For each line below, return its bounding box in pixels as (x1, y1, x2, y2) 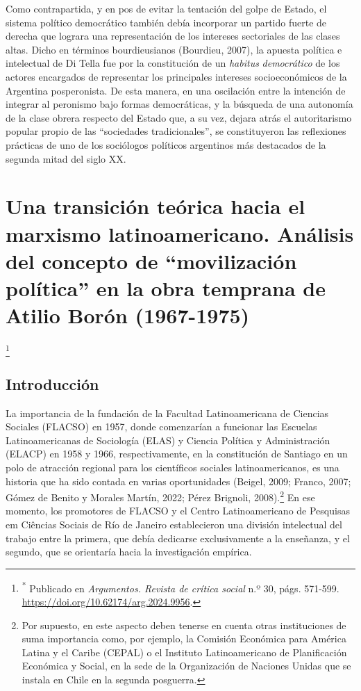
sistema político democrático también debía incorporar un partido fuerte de (6, 15, 327, 29)
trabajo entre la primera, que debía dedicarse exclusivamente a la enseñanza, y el (6, 530, 350, 545)
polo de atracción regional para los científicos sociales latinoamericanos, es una (6, 460, 339, 474)
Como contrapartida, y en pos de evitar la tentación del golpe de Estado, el (6, 1, 327, 15)
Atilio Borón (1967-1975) (6, 301, 250, 330)
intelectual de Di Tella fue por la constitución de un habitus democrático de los (6, 56, 340, 70)
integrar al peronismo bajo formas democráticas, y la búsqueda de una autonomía (6, 97, 353, 111)
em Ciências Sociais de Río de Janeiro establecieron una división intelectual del (6, 517, 342, 531)
